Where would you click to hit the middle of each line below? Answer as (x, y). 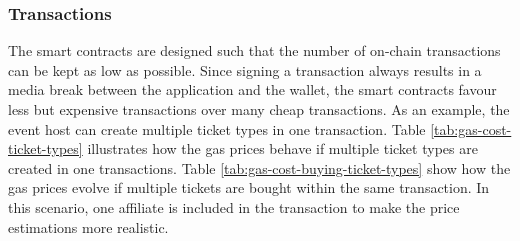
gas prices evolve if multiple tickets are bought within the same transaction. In (249, 187)
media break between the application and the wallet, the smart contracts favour (252, 89)
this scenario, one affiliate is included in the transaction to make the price (234, 206)
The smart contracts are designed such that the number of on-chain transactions (254, 50)
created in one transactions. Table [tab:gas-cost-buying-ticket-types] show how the (259, 167)
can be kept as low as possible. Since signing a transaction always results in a (245, 69)
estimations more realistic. (88, 226)
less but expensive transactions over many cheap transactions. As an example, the (259, 109)
